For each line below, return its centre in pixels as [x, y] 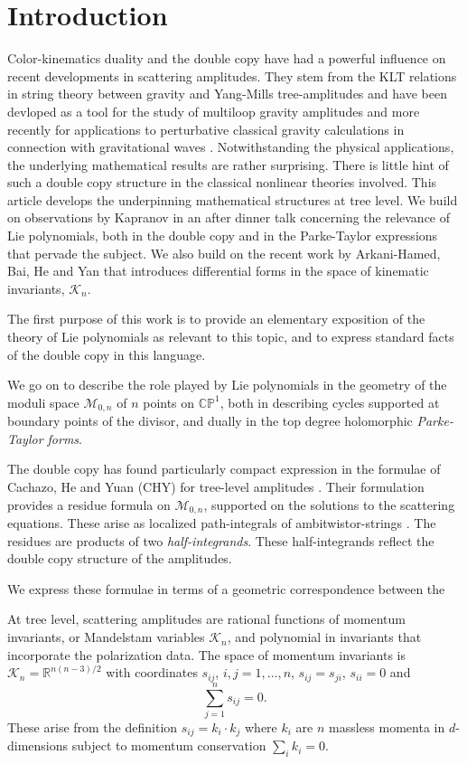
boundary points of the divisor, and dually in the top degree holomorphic [210, 421]
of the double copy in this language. [107, 354]
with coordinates [152, 672]
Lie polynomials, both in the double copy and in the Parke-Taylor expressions [223, 236]
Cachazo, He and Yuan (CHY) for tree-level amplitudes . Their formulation [216, 487]
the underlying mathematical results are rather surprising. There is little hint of [228, 164]
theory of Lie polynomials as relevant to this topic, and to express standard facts [231, 337]
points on [169, 402]
